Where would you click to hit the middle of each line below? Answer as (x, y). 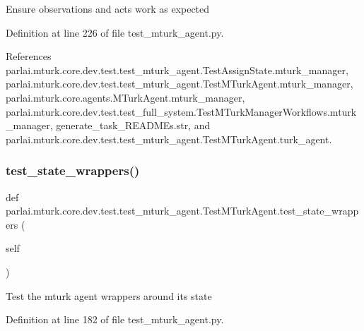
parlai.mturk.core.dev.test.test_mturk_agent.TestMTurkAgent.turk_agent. (169, 139)
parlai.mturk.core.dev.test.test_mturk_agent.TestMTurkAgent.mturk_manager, (180, 84)
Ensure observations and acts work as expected (108, 8)
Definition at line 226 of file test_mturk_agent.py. (115, 32)
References (29, 56)
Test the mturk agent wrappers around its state (109, 295)
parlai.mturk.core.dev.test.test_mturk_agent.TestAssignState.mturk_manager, (177, 70)
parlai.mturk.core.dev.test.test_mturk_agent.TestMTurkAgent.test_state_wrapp (182, 211)
